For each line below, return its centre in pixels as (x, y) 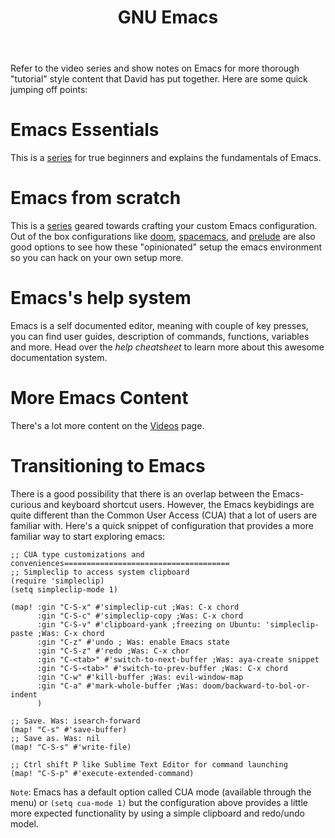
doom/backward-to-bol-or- (256, 686)
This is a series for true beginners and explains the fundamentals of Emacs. (166, 158)
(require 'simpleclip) (57, 581)
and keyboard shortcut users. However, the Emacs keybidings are (179, 504)
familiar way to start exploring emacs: (88, 536)
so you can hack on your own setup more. (97, 258)
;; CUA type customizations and (77, 554)
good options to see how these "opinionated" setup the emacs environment (166, 247)
